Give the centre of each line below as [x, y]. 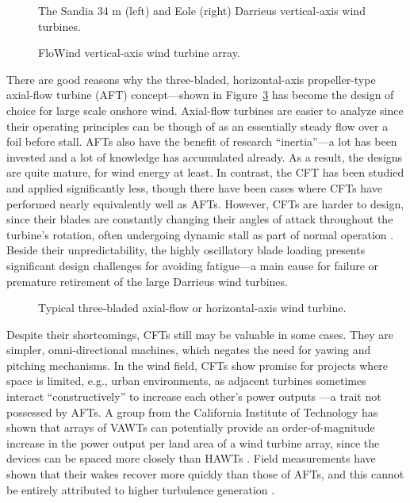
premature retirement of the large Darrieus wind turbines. [147, 281]
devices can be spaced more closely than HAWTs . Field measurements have [191, 458]
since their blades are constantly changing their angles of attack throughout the [200, 219]
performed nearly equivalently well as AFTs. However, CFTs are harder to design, [205, 203]
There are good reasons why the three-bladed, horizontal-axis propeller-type [191, 79]
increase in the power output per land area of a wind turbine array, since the [193, 442]
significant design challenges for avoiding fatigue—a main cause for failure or [193, 265]
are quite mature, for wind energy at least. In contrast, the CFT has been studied [205, 172]
